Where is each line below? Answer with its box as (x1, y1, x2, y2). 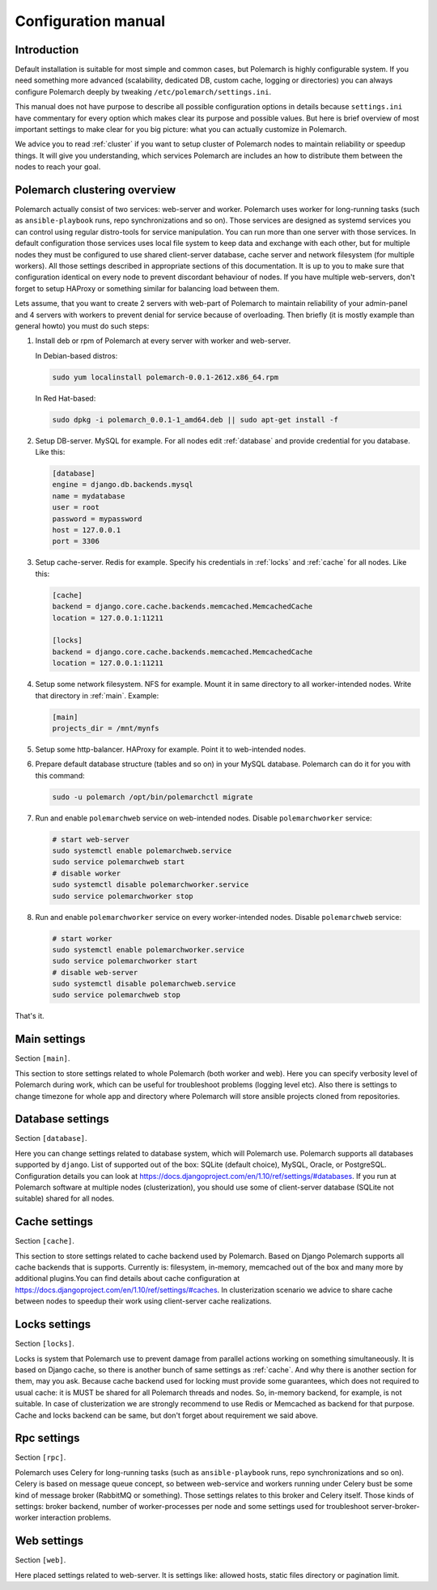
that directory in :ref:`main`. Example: (35, 690, 159, 700)
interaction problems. (40, 1513, 112, 1523)
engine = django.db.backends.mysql (52, 480, 193, 490)
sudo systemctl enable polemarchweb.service (52, 846, 232, 855)
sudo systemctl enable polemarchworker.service (52, 945, 244, 954)
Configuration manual (15, 12, 166, 30)
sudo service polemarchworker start (52, 956, 198, 966)
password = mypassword (52, 514, 142, 524)
